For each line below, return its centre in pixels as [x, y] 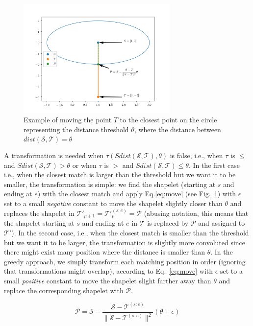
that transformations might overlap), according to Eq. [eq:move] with [109, 271]
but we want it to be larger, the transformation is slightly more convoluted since [125, 242]
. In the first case [214, 165]
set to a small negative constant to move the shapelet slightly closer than [113, 203]
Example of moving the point [68, 120]
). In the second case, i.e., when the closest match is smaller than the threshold [130, 233]
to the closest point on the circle [168, 120]
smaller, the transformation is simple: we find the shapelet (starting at [110, 184]
